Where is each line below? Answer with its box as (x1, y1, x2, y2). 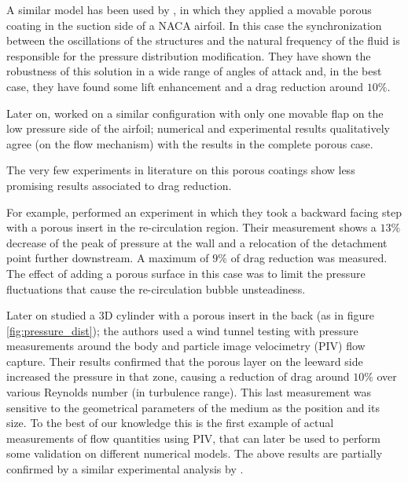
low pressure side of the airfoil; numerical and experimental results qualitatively (6, 120, 390, 137)
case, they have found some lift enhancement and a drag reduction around (6, 78, 364, 94)
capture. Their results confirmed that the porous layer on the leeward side (6, 352, 363, 369)
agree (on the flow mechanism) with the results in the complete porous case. (6, 135, 373, 152)
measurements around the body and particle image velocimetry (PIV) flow (6, 338, 366, 354)
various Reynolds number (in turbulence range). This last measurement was (6, 384, 372, 400)
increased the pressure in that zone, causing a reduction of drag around (6, 368, 350, 385)
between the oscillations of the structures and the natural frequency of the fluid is (6, 32, 400, 49)
